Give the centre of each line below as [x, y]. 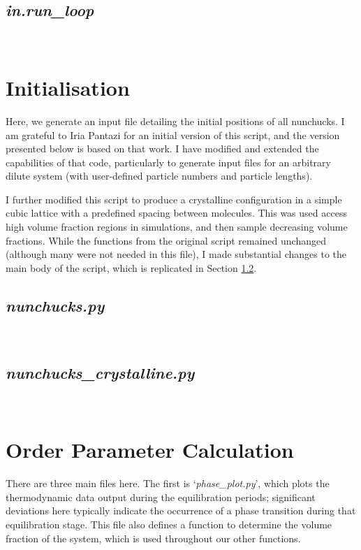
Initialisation [68, 87]
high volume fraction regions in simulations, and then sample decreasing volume [177, 227]
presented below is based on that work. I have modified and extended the [162, 149]
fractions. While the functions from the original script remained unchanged [166, 240]
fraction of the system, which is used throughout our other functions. [153, 538]
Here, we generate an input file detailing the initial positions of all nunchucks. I [175, 121]
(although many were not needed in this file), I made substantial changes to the [176, 254]
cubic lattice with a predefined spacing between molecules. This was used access [176, 213]
